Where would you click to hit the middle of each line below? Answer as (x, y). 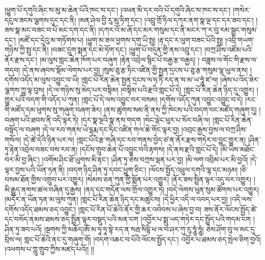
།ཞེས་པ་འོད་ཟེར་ (240, 80)
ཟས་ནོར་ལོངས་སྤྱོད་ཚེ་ (230, 209)
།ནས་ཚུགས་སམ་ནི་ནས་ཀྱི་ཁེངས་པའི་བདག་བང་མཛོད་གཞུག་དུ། (180, 109)
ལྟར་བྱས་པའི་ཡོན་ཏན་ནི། (35, 169)
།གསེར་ (241, 10)
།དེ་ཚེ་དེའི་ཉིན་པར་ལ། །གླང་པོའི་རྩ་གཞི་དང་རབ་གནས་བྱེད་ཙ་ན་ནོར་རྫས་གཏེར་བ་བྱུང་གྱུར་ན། (135, 139)
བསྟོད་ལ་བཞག (22, 129)
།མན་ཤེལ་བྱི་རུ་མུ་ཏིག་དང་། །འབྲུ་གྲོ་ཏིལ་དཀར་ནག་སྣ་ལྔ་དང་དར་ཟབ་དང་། (166, 20)
